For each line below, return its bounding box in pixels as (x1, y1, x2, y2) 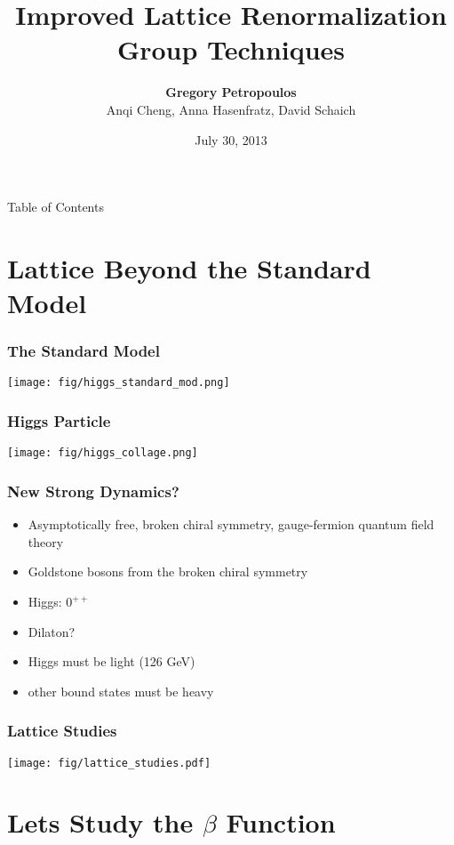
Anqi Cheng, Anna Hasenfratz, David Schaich (106, 100, 356, 118)
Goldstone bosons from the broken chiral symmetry (28, 562, 308, 581)
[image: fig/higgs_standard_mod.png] (7, 376, 230, 390)
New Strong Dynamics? (7, 479, 179, 502)
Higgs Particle (7, 410, 111, 432)
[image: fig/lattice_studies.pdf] (7, 756, 211, 769)
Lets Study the (7, 804, 194, 841)
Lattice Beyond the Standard (7, 249, 371, 286)
